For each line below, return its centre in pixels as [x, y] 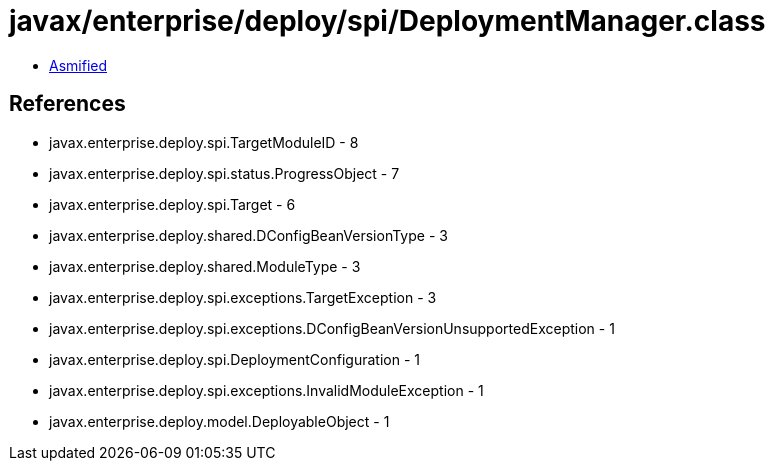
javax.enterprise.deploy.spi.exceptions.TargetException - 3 [243, 297]
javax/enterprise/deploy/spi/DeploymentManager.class [387, 21]
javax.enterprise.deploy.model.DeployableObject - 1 [219, 421]
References [67, 104]
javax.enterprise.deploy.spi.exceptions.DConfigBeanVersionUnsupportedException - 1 [332, 328]
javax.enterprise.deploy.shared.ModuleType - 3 [205, 266]
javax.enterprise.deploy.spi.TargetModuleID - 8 [204, 142]
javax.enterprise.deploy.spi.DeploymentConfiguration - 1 [234, 359]
